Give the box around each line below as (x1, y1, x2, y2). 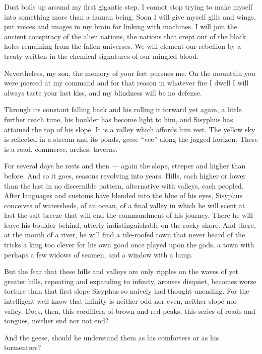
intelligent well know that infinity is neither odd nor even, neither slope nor (4, 296, 237, 306)
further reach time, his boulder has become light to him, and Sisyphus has (4, 114, 233, 124)
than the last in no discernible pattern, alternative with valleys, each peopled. (4, 180, 244, 191)
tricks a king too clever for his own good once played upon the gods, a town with (4, 239, 254, 250)
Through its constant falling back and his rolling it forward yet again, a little (4, 104, 242, 115)
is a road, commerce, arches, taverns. (4, 143, 118, 154)
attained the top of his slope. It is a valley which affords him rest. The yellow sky (4, 124, 255, 134)
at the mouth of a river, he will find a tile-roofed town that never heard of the (4, 229, 245, 240)
